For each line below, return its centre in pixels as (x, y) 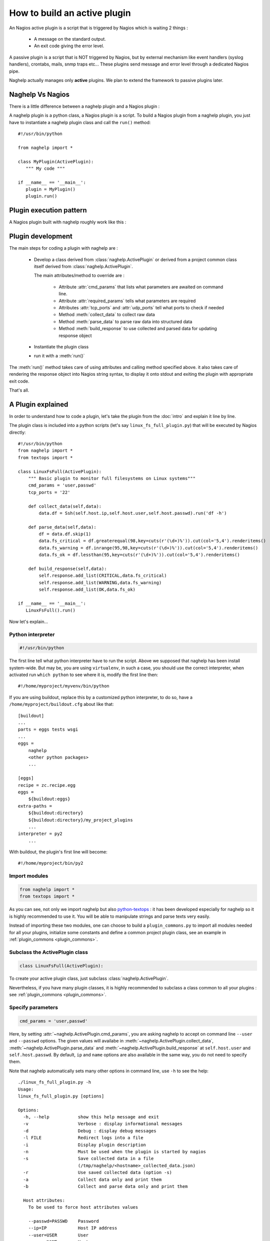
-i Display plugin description (84, 1145)
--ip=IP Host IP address (73, 1228)
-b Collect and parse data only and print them (105, 1186)
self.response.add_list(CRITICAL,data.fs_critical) (103, 576)
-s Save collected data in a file (88, 1159)
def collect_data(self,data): (65, 506)
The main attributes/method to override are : (79, 276)
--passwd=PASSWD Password (63, 1221)
